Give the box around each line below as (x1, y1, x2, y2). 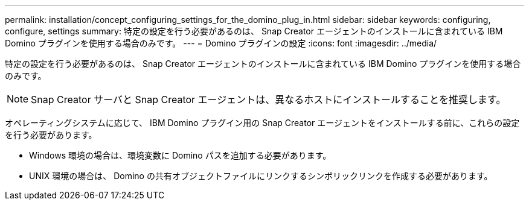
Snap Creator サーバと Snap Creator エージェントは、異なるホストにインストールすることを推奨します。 (31, 93, 506, 106)
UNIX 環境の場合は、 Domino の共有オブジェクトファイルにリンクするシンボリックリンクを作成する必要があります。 (29, 171, 493, 181)
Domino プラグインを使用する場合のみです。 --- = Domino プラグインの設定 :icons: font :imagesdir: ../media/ (5, 38, 437, 48)
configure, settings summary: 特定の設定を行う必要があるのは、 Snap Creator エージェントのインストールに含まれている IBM (5, 26, 503, 36)
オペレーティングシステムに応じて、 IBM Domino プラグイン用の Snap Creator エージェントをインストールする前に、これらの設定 (5, 118, 520, 128)
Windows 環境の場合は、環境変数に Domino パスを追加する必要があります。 (29, 150, 332, 160)
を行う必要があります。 (5, 130, 97, 140)
